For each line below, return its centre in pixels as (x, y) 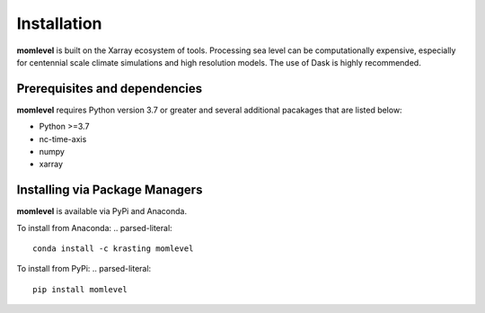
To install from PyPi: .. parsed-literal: (84, 269)
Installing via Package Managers (110, 190)
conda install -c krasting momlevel (113, 249)
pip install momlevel (80, 289)
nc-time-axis (63, 139)
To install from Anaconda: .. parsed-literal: (94, 228)
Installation (59, 23)
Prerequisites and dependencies (110, 89)
